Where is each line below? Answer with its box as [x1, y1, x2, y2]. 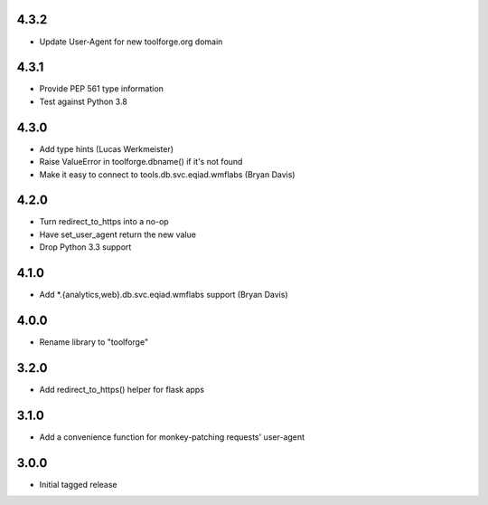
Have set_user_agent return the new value [39, 229, 196, 240]
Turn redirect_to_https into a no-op [39, 216, 169, 227]
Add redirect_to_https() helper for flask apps [39, 384, 205, 395]
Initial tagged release [39, 479, 117, 490]
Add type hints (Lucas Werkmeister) [39, 143, 174, 154]
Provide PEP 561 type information [39, 83, 164, 94]
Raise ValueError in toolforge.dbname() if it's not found [39, 157, 243, 167]
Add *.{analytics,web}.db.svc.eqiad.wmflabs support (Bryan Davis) [39, 290, 288, 300]
